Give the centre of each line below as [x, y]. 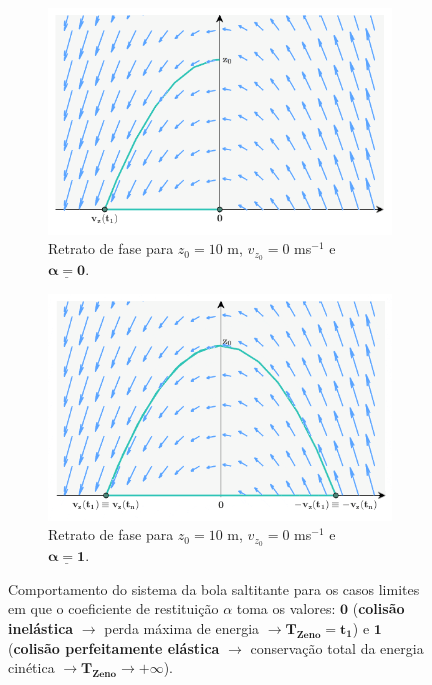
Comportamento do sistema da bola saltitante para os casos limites [214, 588]
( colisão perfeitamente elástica [114, 647]
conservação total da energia [337, 647]
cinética [31, 667]
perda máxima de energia [182, 627]
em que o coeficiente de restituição [113, 608]
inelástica [41, 627]
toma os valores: [286, 608]
